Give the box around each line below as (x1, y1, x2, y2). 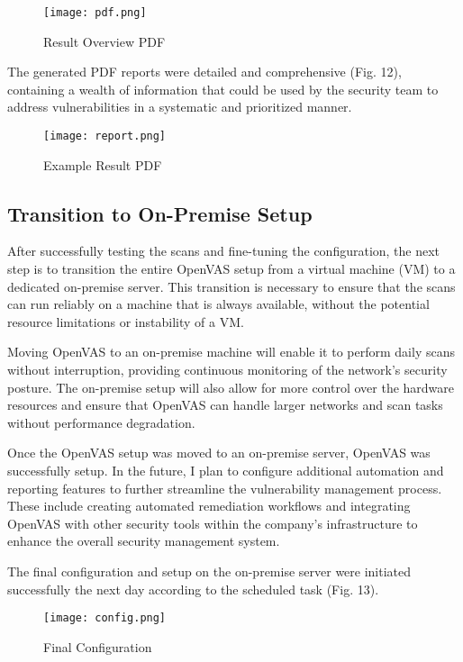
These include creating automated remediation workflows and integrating (7, 496, 411, 515)
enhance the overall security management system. (7, 531, 280, 550)
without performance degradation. (7, 413, 195, 431)
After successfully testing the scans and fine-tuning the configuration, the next (7, 241, 440, 260)
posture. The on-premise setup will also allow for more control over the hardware (7, 377, 455, 396)
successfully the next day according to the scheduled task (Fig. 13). (7, 579, 379, 598)
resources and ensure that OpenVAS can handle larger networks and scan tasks (7, 395, 443, 414)
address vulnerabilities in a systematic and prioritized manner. (7, 97, 352, 116)
